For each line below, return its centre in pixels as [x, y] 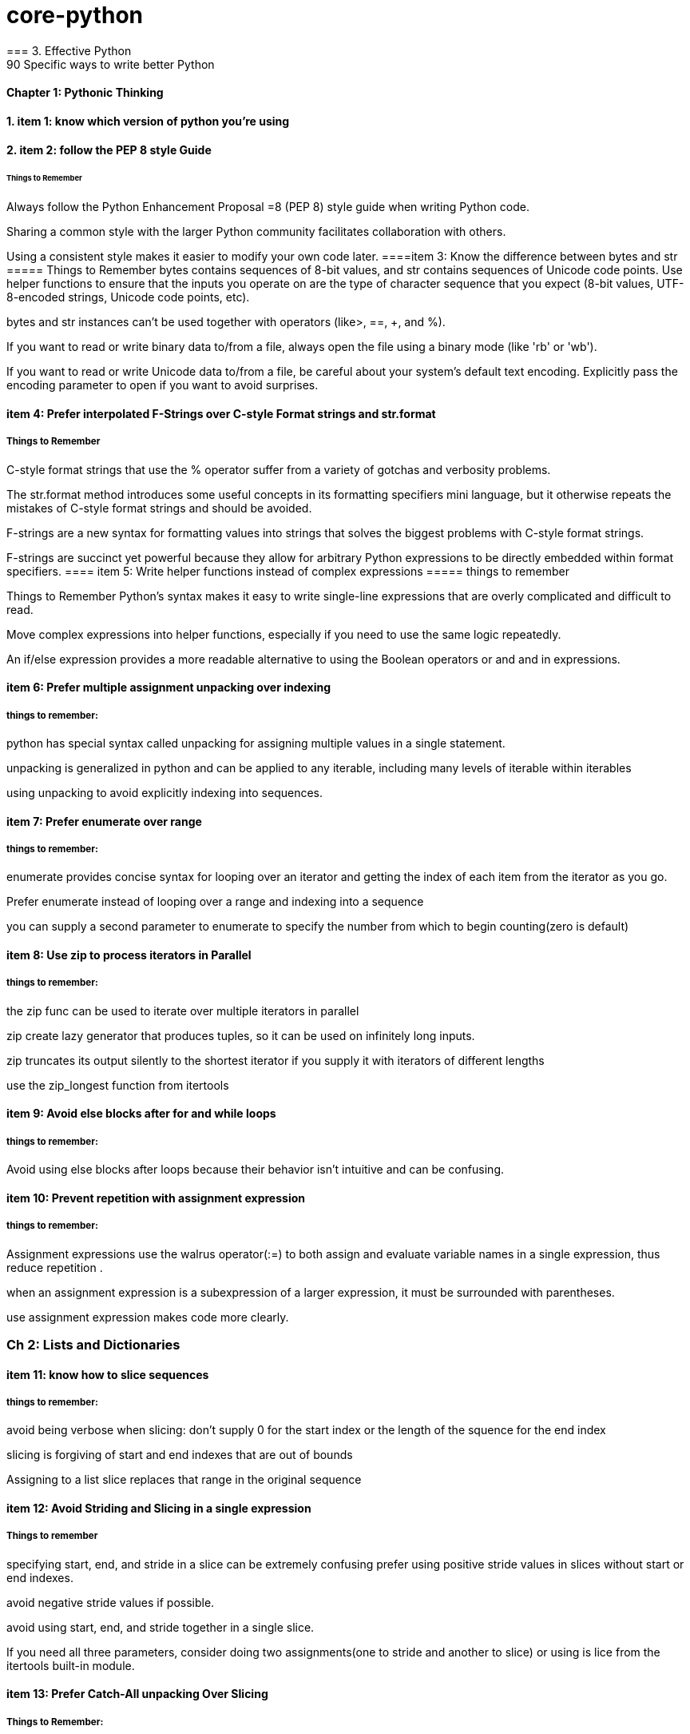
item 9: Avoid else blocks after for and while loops [141, 1114]
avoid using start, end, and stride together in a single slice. [161, 1627]
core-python [75, 15]
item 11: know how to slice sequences [108, 1374]
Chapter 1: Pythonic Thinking [85, 93]
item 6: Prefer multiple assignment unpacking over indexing [169, 688]
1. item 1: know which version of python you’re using [148, 121]
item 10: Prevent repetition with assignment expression [156, 1198]
